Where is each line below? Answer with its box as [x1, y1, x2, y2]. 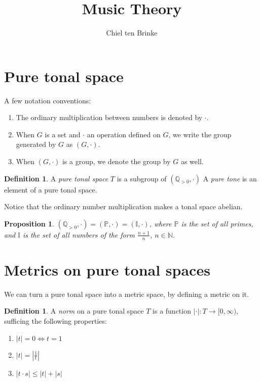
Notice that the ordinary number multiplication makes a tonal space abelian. [4, 201, 243, 212]
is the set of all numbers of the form [22, 229, 135, 240]
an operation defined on [87, 129, 161, 139]
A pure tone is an [203, 173, 257, 183]
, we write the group [168, 129, 232, 139]
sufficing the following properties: [4, 315, 107, 326]
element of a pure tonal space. [4, 184, 97, 195]
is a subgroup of [117, 173, 167, 183]
